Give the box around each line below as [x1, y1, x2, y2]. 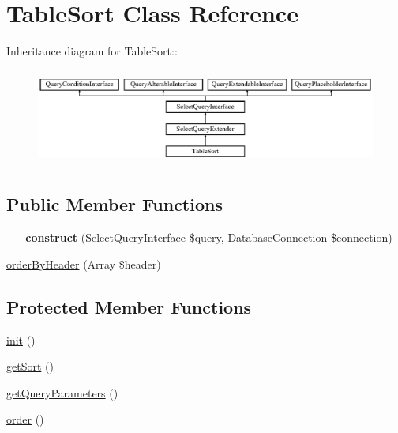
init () [6, 331, 36, 348]
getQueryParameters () [6, 384, 118, 401]
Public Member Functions [6, 192, 223, 216]
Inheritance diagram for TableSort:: [6, 43, 178, 59]
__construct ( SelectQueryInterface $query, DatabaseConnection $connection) [6, 229, 392, 246]
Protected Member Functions [6, 294, 252, 318]
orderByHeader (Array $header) [6, 255, 161, 272]
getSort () [6, 358, 54, 375]
